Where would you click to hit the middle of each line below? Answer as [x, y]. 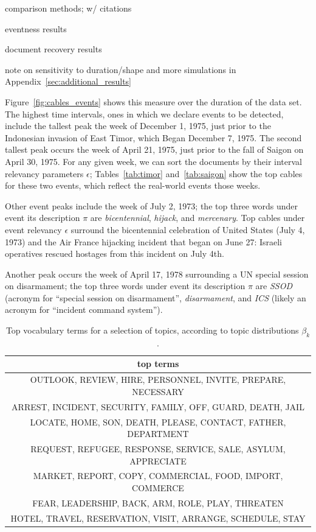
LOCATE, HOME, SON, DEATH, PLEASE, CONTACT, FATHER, [158, 422]
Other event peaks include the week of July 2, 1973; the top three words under [151, 205]
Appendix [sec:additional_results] [68, 81]
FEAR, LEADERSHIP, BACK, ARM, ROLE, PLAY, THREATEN [158, 502]
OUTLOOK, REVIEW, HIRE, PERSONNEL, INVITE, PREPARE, [158, 380]
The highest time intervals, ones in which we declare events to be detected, [144, 114]
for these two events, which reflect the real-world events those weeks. [133, 185]
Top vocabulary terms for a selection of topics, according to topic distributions [152, 330]
